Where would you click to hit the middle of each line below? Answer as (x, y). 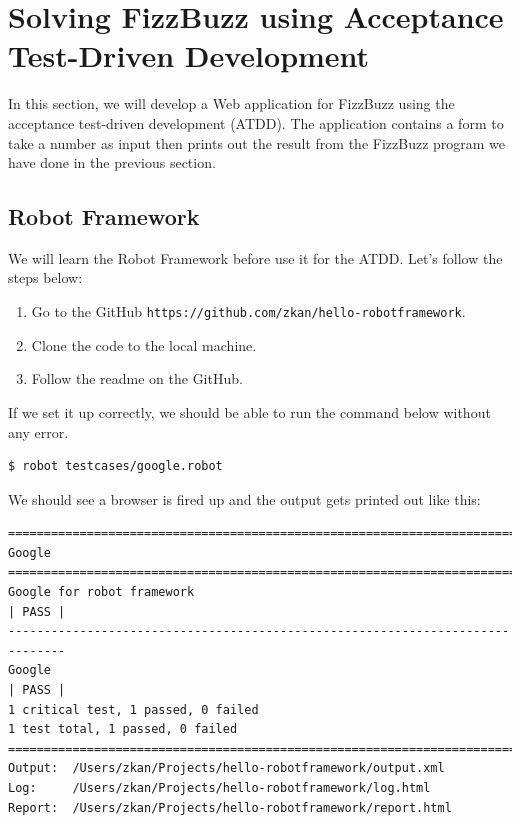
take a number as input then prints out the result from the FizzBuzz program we (257, 142)
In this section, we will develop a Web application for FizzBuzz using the (231, 103)
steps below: (45, 277)
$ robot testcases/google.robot (115, 466)
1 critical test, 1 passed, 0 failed (133, 709)
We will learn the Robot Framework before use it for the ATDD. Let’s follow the (255, 257)
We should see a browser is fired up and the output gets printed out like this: (244, 498)
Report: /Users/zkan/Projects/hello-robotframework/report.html (230, 807)
